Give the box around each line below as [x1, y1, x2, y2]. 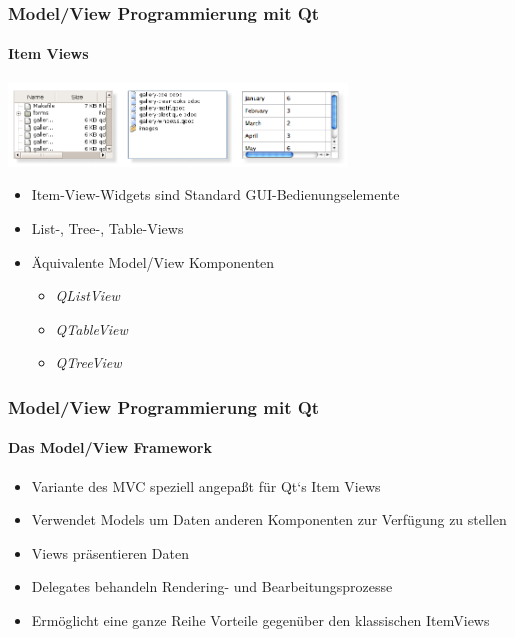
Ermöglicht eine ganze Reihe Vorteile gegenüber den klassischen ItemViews [31, 610, 490, 631]
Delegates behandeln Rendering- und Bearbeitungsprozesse [31, 576, 393, 597]
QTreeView [55, 352, 122, 373]
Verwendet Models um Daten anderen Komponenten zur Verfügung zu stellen [31, 509, 507, 530]
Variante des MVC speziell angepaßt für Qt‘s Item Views [31, 475, 381, 496]
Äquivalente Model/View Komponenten [31, 251, 275, 272]
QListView [55, 285, 120, 306]
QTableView [55, 318, 128, 339]
